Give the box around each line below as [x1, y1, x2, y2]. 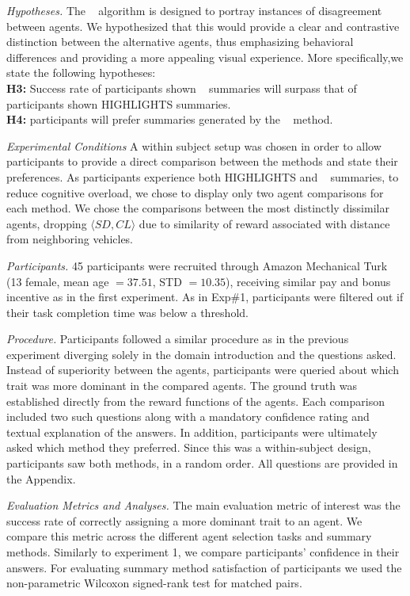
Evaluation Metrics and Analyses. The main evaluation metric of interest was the [6, 497, 401, 514]
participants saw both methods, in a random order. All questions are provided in [6, 455, 398, 472]
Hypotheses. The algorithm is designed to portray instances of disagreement [6, 2, 382, 18]
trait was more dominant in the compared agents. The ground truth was [6, 377, 357, 394]
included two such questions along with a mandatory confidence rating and [6, 408, 370, 425]
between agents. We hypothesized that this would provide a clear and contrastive [6, 17, 400, 34]
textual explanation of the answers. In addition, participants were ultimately [6, 423, 378, 440]
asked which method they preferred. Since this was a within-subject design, [6, 439, 371, 456]
